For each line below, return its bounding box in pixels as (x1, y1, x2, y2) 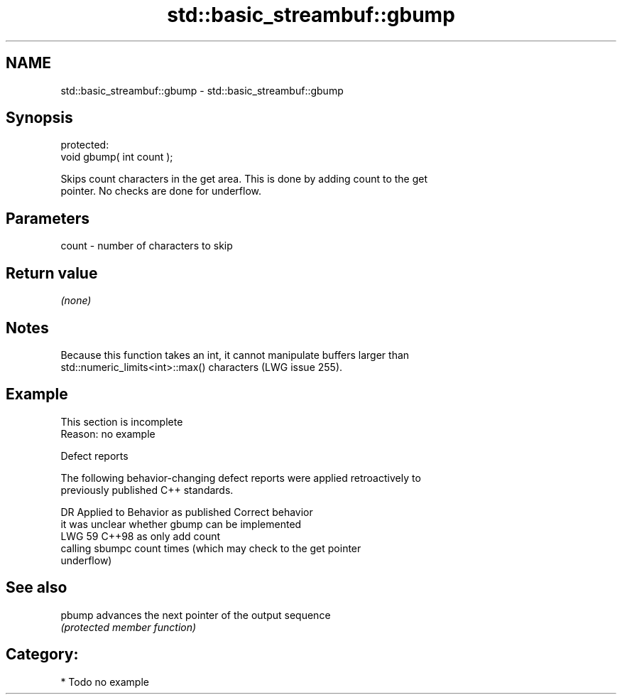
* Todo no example (60, 675, 149, 688)
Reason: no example (60, 427, 155, 440)
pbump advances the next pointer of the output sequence (60, 608, 331, 621)
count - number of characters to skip (60, 239, 233, 252)
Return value (6, 264, 98, 282)
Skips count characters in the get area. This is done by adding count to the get (60, 173, 428, 185)
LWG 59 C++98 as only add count (60, 529, 221, 542)
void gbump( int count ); (60, 151, 173, 163)
